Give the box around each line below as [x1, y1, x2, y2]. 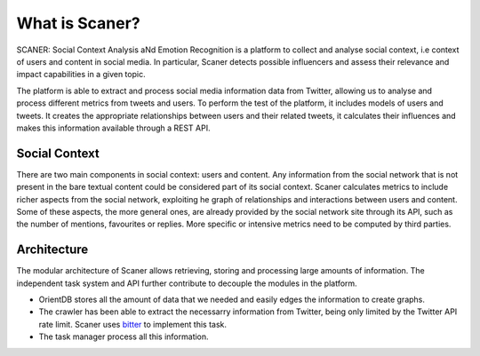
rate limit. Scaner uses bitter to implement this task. [38, 319, 227, 329]
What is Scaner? [16, 13, 141, 33]
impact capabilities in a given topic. [16, 69, 146, 80]
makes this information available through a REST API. [16, 123, 211, 133]
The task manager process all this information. [38, 331, 209, 342]
